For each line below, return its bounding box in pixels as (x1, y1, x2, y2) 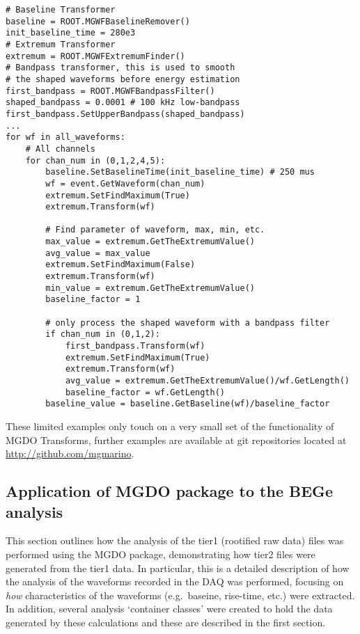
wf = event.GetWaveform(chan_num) (45, 178, 205, 189)
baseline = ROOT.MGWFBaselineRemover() (6, 16, 190, 26)
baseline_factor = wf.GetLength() (65, 387, 225, 397)
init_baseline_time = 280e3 (6, 28, 136, 38)
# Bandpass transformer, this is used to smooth (6, 63, 235, 73)
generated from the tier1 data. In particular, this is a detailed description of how (6, 560, 350, 575)
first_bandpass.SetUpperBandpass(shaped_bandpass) (6, 109, 245, 119)
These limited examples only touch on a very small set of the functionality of (6, 418, 334, 433)
